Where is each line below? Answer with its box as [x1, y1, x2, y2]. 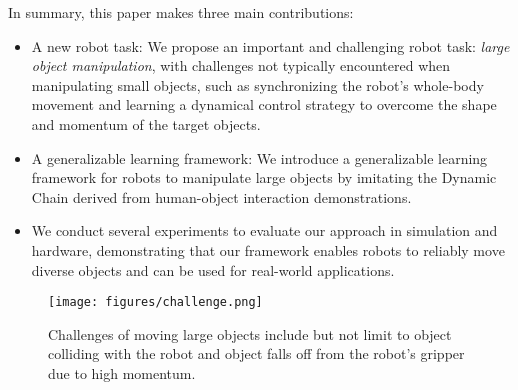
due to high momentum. [48, 362, 196, 383]
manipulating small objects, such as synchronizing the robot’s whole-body [31, 74, 484, 95]
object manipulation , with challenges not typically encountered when [31, 55, 451, 76]
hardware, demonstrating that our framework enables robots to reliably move [31, 239, 505, 260]
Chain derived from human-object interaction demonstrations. [31, 186, 412, 207]
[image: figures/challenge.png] [48, 295, 263, 310]
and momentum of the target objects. [31, 113, 261, 134]
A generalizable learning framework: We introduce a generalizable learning [31, 147, 488, 168]
